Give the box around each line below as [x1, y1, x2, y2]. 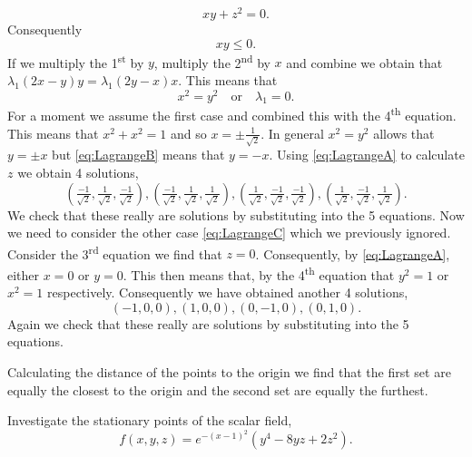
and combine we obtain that [286, 53, 443, 72]
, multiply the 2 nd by [153, 50, 270, 72]
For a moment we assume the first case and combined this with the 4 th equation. [7, 103, 457, 125]
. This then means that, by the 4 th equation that [123, 262, 395, 284]
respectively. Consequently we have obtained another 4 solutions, [47, 283, 408, 302]
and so [170, 123, 207, 142]
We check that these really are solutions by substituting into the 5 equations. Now [7, 205, 465, 224]
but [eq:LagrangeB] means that [52, 145, 225, 164]
